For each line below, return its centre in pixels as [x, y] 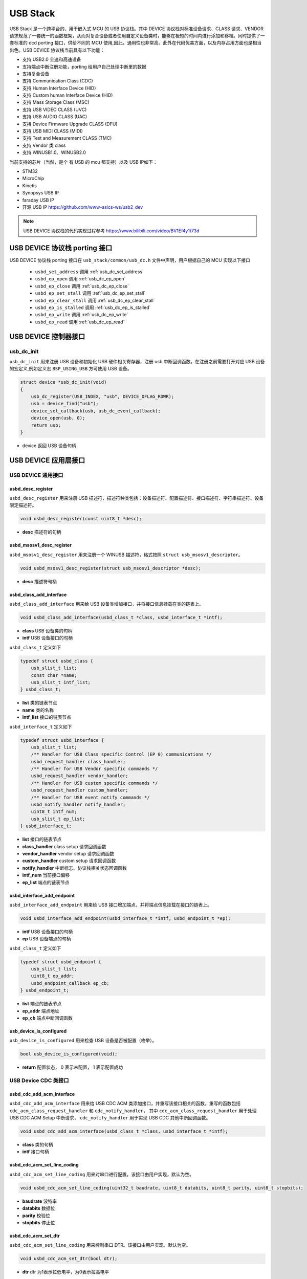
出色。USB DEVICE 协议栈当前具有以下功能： [57, 50]
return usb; [46, 425]
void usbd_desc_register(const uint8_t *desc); [81, 519]
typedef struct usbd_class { [57, 661]
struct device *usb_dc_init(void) [63, 382]
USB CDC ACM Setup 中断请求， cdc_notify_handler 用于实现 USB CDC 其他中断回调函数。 [110, 1118]
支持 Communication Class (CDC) [58, 81]
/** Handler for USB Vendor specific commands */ [94, 769]
